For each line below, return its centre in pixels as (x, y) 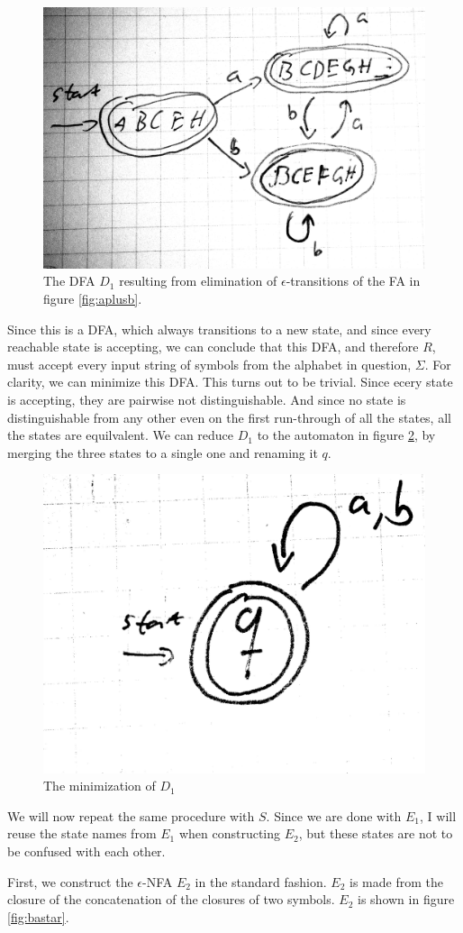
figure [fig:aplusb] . (93, 299)
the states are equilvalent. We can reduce (121, 435)
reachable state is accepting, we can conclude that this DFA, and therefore (213, 347)
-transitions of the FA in (353, 281)
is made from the (396, 881)
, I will (438, 815)
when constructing (230, 833)
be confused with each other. (86, 851)
